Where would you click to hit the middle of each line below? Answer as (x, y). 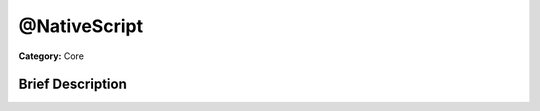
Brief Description (72, 84)
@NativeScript (81, 26)
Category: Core (51, 56)
